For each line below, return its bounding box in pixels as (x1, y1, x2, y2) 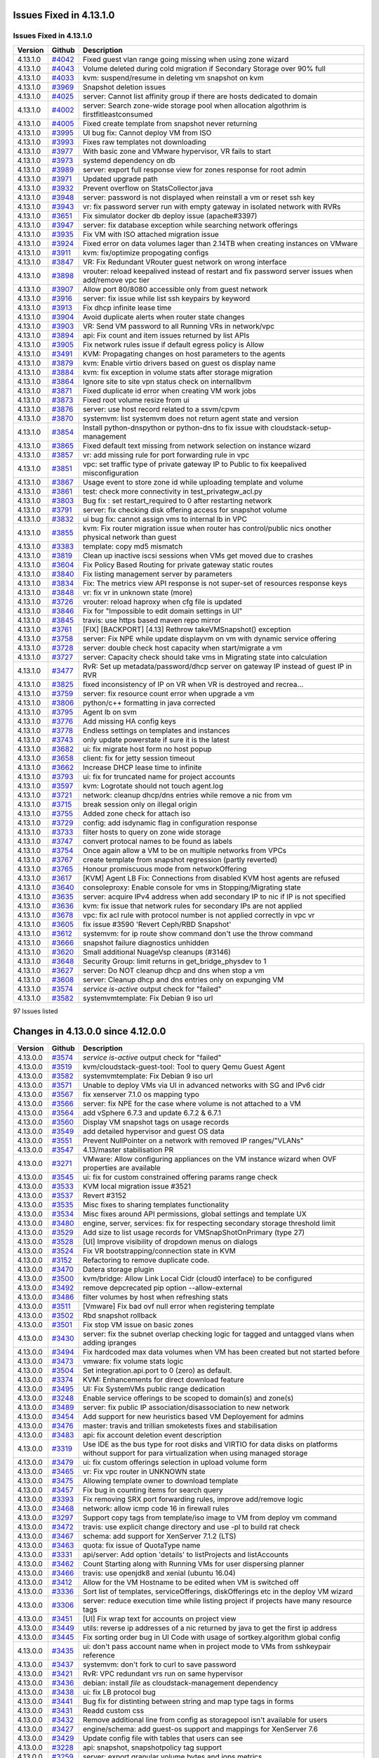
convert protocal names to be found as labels (83, 836, 233, 846)
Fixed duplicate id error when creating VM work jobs (83, 385, 256, 395)
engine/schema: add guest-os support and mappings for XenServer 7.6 (83, 1724, 319, 1733)
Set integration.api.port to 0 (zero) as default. (83, 1365, 232, 1375)
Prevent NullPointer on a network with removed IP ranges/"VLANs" (83, 1136, 304, 1146)
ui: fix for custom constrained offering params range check (83, 1172, 278, 1181)
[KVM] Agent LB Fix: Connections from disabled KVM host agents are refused (83, 873, 340, 883)
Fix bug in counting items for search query (83, 1484, 223, 1494)
